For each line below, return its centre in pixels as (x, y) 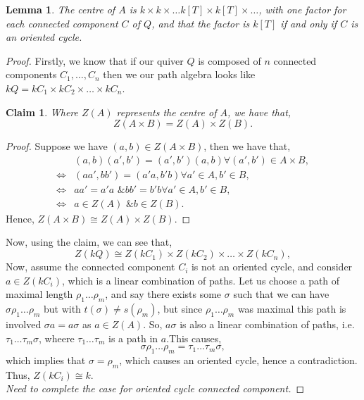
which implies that (46, 360)
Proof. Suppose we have (57, 146)
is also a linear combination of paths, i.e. (267, 324)
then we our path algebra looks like (179, 74)
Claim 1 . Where (42, 112)
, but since (180, 309)
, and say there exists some (163, 294)
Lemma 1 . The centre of (61, 9)
